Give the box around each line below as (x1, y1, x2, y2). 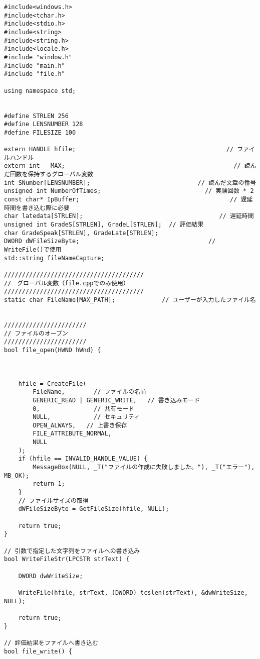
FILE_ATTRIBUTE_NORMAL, (33, 430, 112, 437)
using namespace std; (4, 87, 76, 94)
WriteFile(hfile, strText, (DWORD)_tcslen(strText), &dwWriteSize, (18, 589, 248, 596)
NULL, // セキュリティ (33, 413, 140, 421)
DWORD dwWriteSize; (18, 572, 83, 580)
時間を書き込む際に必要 (4, 204, 70, 211)
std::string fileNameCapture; (4, 254, 105, 262)
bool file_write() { (4, 647, 73, 655)
